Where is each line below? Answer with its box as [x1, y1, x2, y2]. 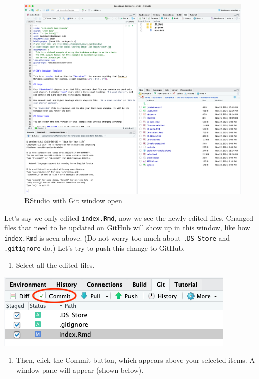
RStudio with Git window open [24, 195, 122, 206]
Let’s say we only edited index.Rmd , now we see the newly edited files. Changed [4, 212, 254, 223]
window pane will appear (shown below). [16, 365, 144, 375]
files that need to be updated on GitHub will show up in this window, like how [4, 222, 250, 233]
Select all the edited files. [16, 259, 95, 270]
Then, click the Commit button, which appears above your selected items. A [16, 354, 255, 365]
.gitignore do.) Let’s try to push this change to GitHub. [4, 242, 185, 253]
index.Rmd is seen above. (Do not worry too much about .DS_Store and [4, 232, 230, 243]
